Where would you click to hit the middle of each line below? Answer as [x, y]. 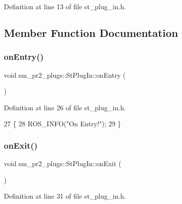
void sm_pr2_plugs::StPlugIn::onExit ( [63, 163]
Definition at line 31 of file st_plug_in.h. [65, 196]
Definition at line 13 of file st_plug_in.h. [65, 6]
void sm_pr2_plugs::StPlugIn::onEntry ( [65, 75]
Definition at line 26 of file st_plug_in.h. [65, 107]
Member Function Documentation [91, 32]
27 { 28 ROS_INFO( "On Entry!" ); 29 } [63, 124]
